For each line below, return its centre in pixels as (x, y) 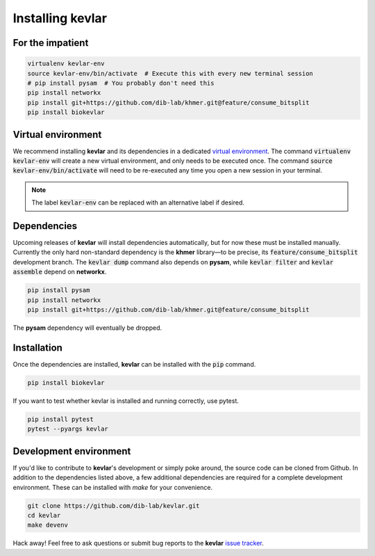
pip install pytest (60, 419)
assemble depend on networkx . (60, 272)
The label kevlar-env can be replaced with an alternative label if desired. (138, 202)
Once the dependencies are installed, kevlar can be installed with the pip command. (134, 364)
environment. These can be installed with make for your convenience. (113, 487)
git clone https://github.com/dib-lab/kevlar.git (114, 506)
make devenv (48, 525)
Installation (37, 348)
